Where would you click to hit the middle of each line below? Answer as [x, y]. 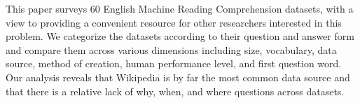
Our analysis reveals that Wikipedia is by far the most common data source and [178, 77]
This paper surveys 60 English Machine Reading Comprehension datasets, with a [180, 8]
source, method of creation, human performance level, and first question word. [174, 63]
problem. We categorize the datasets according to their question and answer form [180, 36]
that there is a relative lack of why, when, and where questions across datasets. [175, 91]
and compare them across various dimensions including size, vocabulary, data [171, 49]
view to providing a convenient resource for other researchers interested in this [174, 22]
